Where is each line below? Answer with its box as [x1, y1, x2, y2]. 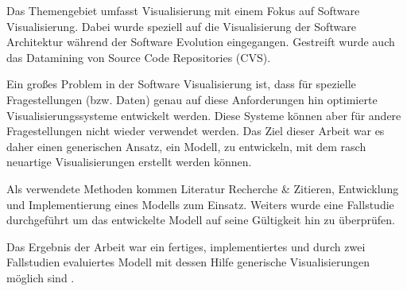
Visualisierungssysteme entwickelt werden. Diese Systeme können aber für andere [6, 107, 401, 123]
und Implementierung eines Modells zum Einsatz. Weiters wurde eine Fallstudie [6, 196, 394, 212]
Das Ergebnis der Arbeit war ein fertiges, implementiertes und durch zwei [6, 238, 366, 254]
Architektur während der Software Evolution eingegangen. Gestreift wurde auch [6, 33, 395, 50]
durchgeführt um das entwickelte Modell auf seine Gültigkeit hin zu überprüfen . [6, 211, 395, 228]
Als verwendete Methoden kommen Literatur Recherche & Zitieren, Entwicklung [6, 180, 399, 196]
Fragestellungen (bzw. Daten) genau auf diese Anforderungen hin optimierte [6, 91, 378, 107]
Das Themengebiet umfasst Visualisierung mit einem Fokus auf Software [6, 2, 360, 18]
